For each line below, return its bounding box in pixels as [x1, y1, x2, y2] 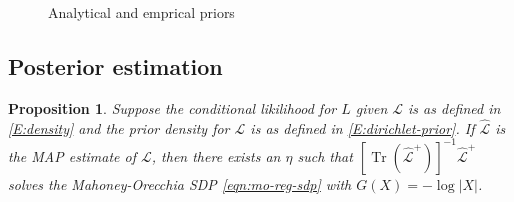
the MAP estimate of [8, 145, 136, 166]
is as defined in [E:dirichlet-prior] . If [250, 117, 475, 138]
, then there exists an [151, 145, 281, 166]
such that [297, 145, 353, 166]
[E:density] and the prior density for [8, 117, 230, 138]
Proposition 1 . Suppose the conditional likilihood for [8, 97, 337, 118]
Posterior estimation [8, 50, 223, 81]
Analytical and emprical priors [48, 2, 235, 22]
